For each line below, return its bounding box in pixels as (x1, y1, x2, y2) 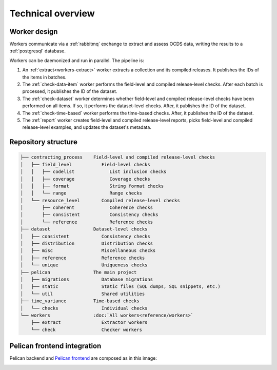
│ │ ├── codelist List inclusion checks (20, 169, 167, 174)
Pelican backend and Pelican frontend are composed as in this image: (9, 355, 157, 361)
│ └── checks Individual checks (20, 305, 148, 311)
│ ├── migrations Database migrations (20, 277, 153, 282)
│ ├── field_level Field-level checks (20, 162, 151, 167)
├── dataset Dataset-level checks (20, 226, 148, 232)
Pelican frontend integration (9, 342, 102, 350)
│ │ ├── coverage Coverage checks (20, 176, 151, 182)
